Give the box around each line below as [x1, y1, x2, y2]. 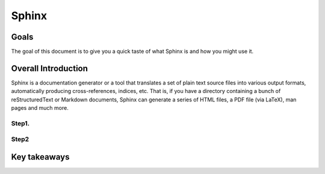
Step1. [11, 119, 30, 127]
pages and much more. [11, 104, 69, 112]
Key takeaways [11, 152, 70, 162]
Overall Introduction [11, 63, 88, 73]
